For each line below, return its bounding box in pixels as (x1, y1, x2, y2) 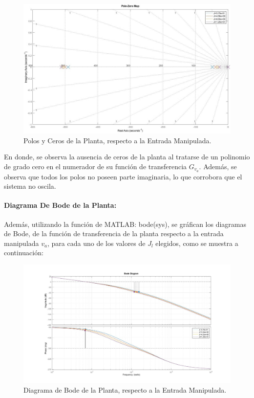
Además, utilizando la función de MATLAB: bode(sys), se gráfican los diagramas (4, 219, 246, 229)
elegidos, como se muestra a (155, 238, 238, 248)
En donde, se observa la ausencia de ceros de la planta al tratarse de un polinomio (4, 152, 250, 162)
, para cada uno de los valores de (47, 238, 146, 248)
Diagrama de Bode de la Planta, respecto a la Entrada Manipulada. (23, 384, 227, 395)
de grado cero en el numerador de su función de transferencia (4, 161, 187, 171)
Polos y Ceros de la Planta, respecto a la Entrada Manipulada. (23, 135, 212, 145)
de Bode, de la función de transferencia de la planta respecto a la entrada (4, 228, 224, 239)
